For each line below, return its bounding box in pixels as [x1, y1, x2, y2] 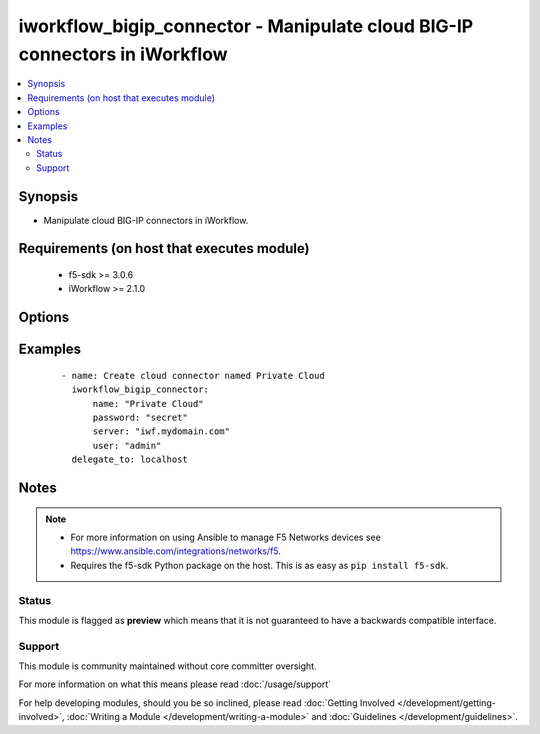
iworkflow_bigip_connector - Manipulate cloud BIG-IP [18, 15, 474, 37]
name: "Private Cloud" [92, 398, 204, 409]
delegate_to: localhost [71, 454, 189, 465]
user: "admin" [92, 440, 162, 451]
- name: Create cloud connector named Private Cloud [61, 370, 325, 381]
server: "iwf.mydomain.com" [92, 426, 230, 437]
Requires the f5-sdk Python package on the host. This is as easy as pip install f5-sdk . [70, 559, 449, 571]
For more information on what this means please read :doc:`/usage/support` [18, 678, 332, 690]
